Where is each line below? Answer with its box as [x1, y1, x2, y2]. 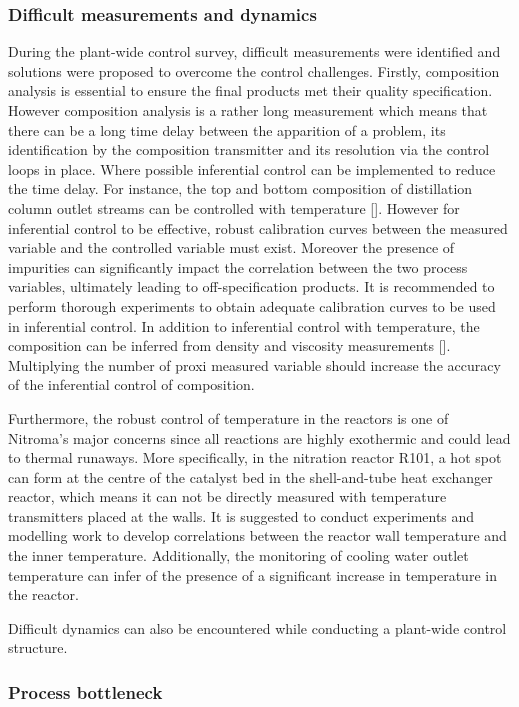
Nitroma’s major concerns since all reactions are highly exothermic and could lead [8, 427, 511, 448]
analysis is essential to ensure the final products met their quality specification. [8, 80, 493, 101]
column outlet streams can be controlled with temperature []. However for [8, 197, 460, 218]
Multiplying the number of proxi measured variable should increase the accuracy [8, 354, 501, 375]
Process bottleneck [8, 679, 163, 704]
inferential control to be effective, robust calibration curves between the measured [8, 217, 508, 238]
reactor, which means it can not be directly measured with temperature [8, 486, 447, 507]
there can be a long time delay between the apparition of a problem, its [8, 119, 446, 140]
